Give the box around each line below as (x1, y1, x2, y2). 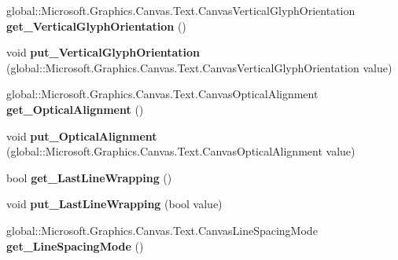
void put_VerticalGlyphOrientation (6, 44, 201, 60)
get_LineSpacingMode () (6, 237, 144, 254)
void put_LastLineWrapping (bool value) (6, 196, 223, 212)
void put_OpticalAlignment (6, 127, 157, 144)
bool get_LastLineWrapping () (6, 169, 172, 185)
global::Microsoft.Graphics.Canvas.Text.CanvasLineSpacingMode (6, 222, 318, 238)
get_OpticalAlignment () (6, 101, 144, 117)
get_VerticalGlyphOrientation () (6, 17, 186, 34)
